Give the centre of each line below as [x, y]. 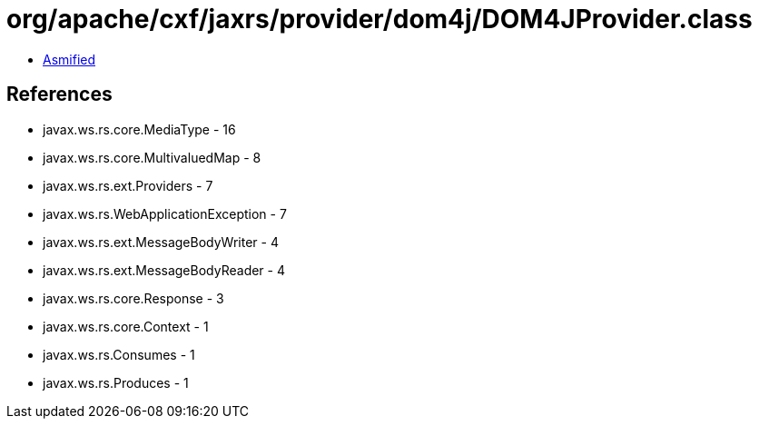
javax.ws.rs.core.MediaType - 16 [139, 129]
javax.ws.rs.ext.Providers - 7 [128, 185]
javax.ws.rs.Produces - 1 [116, 382]
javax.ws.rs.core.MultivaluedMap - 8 [152, 157]
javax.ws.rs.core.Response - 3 [133, 298]
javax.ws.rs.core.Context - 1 [126, 326]
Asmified [69, 59]
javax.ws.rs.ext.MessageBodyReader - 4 [164, 270]
